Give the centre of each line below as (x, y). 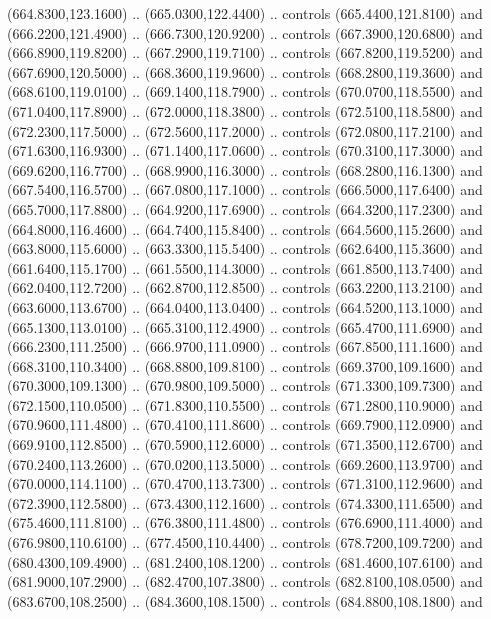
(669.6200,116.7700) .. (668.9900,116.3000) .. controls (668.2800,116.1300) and (245, 169)
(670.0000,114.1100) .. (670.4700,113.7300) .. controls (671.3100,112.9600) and (245, 483)
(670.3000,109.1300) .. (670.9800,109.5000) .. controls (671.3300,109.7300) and (245, 385)
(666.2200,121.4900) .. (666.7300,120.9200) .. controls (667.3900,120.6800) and (245, 32)
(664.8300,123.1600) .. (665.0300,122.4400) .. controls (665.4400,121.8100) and (245, 13)
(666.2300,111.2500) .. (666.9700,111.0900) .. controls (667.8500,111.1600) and (245, 346)
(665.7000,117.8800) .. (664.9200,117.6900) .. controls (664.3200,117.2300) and (245, 208)
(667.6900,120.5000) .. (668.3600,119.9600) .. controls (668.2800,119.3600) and (245, 71)
